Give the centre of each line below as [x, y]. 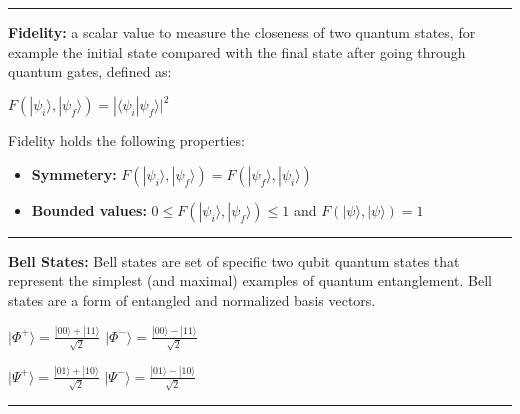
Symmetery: [74, 173]
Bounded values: [89, 209]
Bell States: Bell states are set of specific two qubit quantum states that [234, 260]
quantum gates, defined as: [90, 71]
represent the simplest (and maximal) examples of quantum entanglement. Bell [250, 280]
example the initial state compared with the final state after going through [237, 51]
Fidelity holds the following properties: [126, 140]
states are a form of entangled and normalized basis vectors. [192, 300]
